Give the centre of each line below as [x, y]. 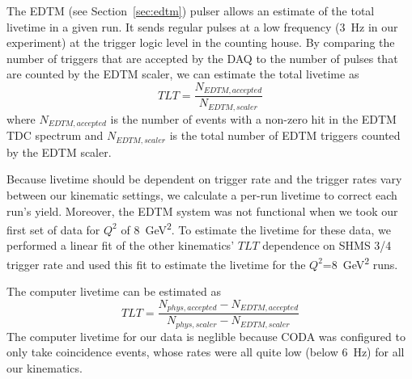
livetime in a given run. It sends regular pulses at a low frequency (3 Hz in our [202, 26]
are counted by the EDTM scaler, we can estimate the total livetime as [183, 74]
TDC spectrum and [55, 135]
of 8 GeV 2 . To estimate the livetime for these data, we [256, 228]
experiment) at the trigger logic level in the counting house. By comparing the [201, 42]
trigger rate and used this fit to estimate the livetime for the [156, 264]
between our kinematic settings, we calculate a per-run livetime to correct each [202, 195]
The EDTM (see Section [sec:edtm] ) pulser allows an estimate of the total [191, 11]
